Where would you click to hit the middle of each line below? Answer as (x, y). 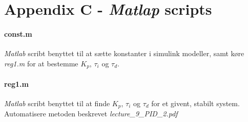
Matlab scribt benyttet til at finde (57, 103)
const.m (18, 33)
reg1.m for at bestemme (41, 63)
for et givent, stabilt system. (195, 103)
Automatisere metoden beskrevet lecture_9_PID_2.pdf (91, 114)
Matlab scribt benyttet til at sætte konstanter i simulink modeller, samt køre (124, 53)
